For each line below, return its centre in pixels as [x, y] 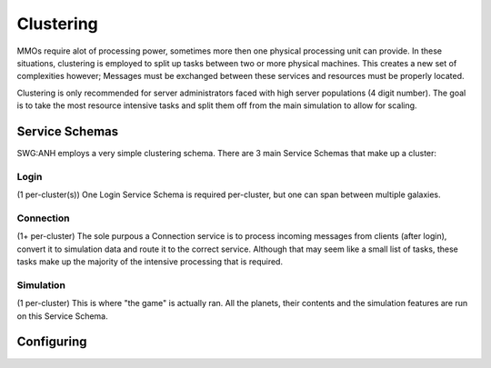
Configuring [52, 342]
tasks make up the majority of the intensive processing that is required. [150, 262]
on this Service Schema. [62, 316]
